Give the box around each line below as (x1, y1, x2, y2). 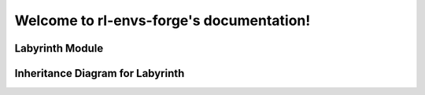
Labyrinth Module (14, 42, 104, 55)
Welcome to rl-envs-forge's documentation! (14, 12, 311, 29)
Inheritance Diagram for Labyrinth (14, 67, 185, 80)
